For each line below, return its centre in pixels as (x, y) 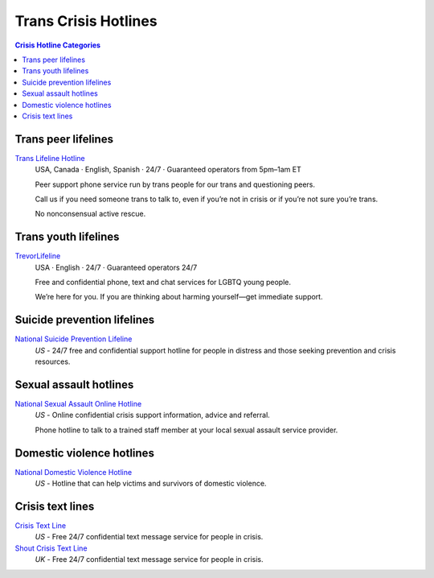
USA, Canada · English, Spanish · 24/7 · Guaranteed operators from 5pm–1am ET (168, 170)
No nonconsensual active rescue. (90, 214)
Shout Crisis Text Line (51, 548)
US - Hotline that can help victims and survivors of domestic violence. (151, 484)
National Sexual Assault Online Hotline (78, 404)
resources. (53, 361)
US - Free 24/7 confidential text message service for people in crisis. (149, 537)
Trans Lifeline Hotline (50, 158)
